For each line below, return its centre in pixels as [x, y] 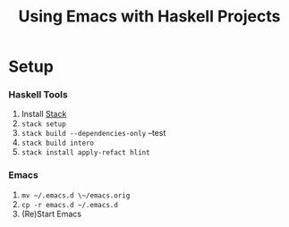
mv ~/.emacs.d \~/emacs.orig [76, 195]
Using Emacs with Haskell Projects [149, 17]
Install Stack [44, 114]
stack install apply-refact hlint [85, 153]
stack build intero [58, 143]
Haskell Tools [38, 95]
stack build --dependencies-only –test [93, 133]
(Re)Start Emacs [51, 214]
